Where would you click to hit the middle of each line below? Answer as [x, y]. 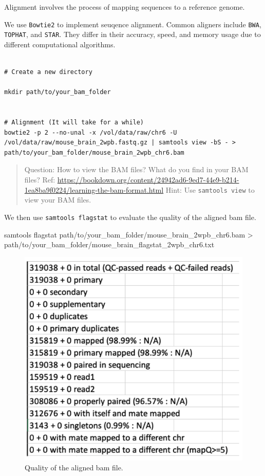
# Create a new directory [48, 72]
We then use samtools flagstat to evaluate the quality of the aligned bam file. [130, 217]
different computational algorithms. [60, 44]
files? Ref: [40, 180]
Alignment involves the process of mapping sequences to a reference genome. [125, 7]
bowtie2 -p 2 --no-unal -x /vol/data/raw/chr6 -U [91, 132]
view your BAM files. [58, 200]
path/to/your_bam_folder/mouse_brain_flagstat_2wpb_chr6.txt [109, 244]
